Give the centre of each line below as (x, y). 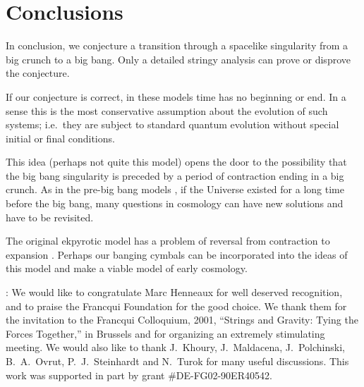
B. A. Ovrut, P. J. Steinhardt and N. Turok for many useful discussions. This (177, 361)
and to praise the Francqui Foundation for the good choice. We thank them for (176, 306)
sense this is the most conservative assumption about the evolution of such (167, 110)
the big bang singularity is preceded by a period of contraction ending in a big (175, 175)
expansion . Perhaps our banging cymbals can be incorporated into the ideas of (177, 254)
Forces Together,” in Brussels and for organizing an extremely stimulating (165, 333)
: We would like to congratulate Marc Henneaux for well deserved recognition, (174, 292)
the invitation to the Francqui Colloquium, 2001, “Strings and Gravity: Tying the (182, 320)
